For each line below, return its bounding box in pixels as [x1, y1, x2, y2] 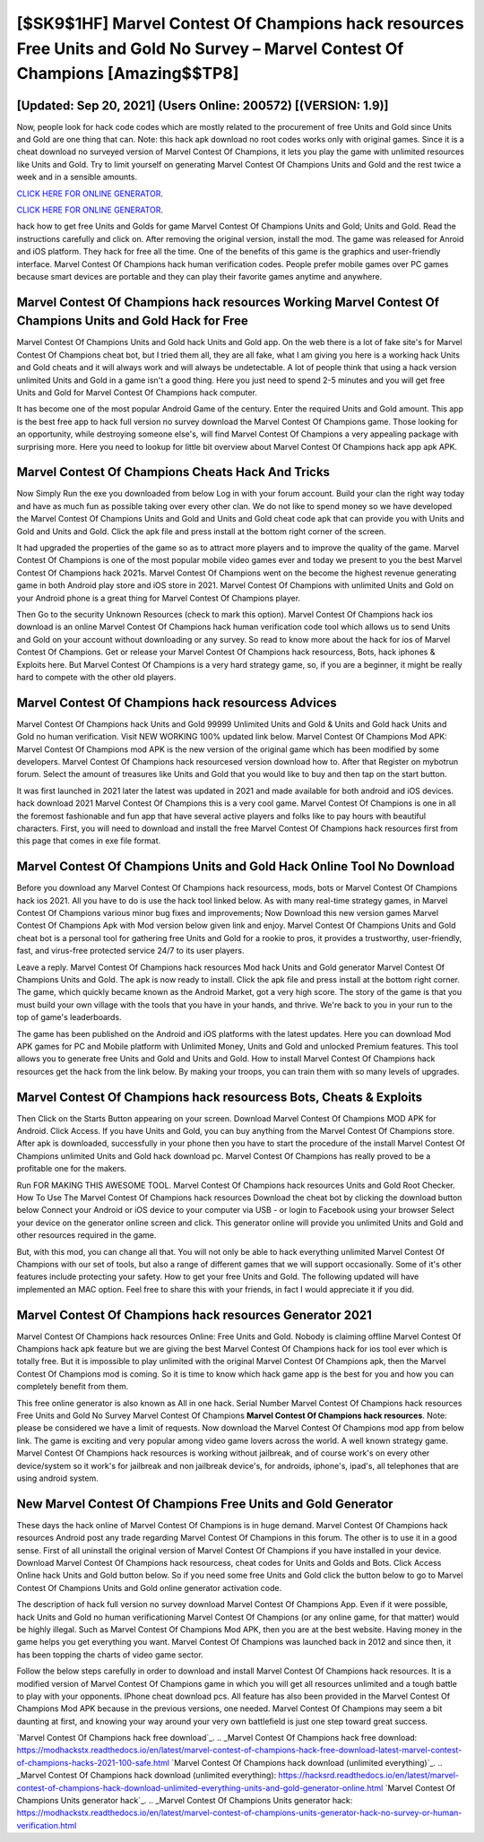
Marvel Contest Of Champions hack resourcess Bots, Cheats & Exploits [16, 1089, 423, 1104]
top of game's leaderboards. [16, 1012, 122, 1023]
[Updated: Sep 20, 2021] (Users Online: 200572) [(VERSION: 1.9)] [16, 98, 389, 113]
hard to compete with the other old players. [16, 671, 177, 682]
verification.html [16, 1820, 77, 1830]
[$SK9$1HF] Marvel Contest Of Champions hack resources [16, 13, 465, 33]
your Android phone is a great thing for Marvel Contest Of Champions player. [16, 592, 300, 603]
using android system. [16, 1473, 99, 1483]
